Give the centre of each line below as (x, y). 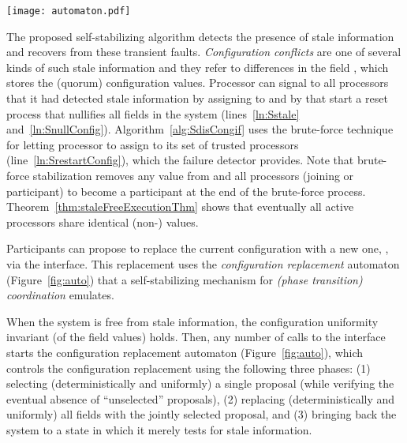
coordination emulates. (60, 295)
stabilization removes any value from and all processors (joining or (193, 175)
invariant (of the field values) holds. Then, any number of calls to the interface (196, 337)
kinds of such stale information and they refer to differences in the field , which (198, 67)
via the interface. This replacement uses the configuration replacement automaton (203, 263)
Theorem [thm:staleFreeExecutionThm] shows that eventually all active (180, 206)
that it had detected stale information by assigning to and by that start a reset (197, 98)
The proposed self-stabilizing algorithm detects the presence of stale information (200, 36)
